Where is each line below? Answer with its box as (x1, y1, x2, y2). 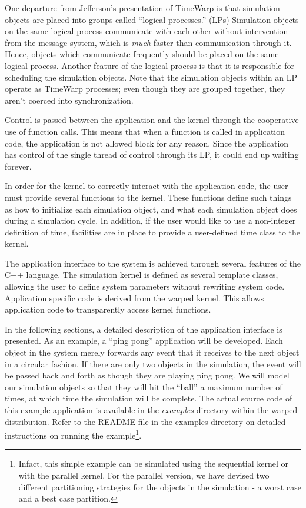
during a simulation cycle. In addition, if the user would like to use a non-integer (5, 214, 296, 227)
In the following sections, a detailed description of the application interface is (5, 323, 282, 335)
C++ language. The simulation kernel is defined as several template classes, (5, 268, 278, 281)
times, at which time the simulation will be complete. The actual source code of (5, 392, 292, 404)
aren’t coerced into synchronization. (5, 94, 134, 106)
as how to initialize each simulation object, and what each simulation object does (5, 202, 297, 215)
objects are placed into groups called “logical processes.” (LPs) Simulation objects (5, 13, 299, 25)
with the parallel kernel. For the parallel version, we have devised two (18, 469, 270, 482)
